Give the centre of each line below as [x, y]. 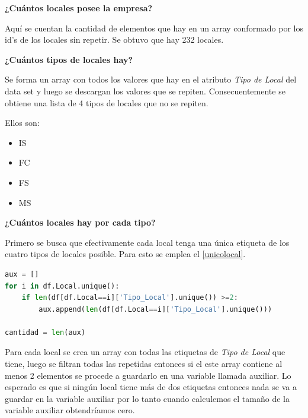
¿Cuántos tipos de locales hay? [69, 59]
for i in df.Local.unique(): [62, 286]
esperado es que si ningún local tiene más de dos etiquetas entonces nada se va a [151, 387]
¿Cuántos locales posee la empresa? [79, 8]
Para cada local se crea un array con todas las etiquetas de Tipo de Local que [145, 352]
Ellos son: [22, 123]
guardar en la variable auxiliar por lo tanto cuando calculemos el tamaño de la [147, 398]
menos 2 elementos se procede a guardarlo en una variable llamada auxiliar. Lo [148, 375]
